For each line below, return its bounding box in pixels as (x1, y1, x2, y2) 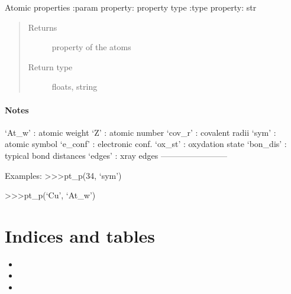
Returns (28, 21, 57, 33)
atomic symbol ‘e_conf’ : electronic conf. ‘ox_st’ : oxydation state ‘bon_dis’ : (5, 138, 287, 150)
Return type (28, 60, 73, 73)
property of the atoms (51, 41, 131, 53)
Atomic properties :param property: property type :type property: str (5, 1, 257, 13)
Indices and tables (5, 223, 156, 247)
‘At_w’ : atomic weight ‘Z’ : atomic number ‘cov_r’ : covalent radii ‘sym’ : (5, 126, 276, 138)
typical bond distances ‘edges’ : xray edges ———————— (5, 149, 227, 161)
